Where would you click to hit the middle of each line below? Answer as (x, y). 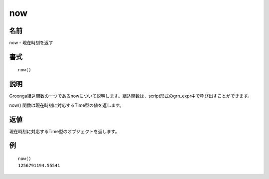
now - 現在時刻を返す (31, 43)
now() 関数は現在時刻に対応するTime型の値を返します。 (67, 105)
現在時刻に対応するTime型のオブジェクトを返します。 (64, 131)
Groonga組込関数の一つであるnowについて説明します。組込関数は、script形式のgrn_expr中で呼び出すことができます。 (131, 96)
